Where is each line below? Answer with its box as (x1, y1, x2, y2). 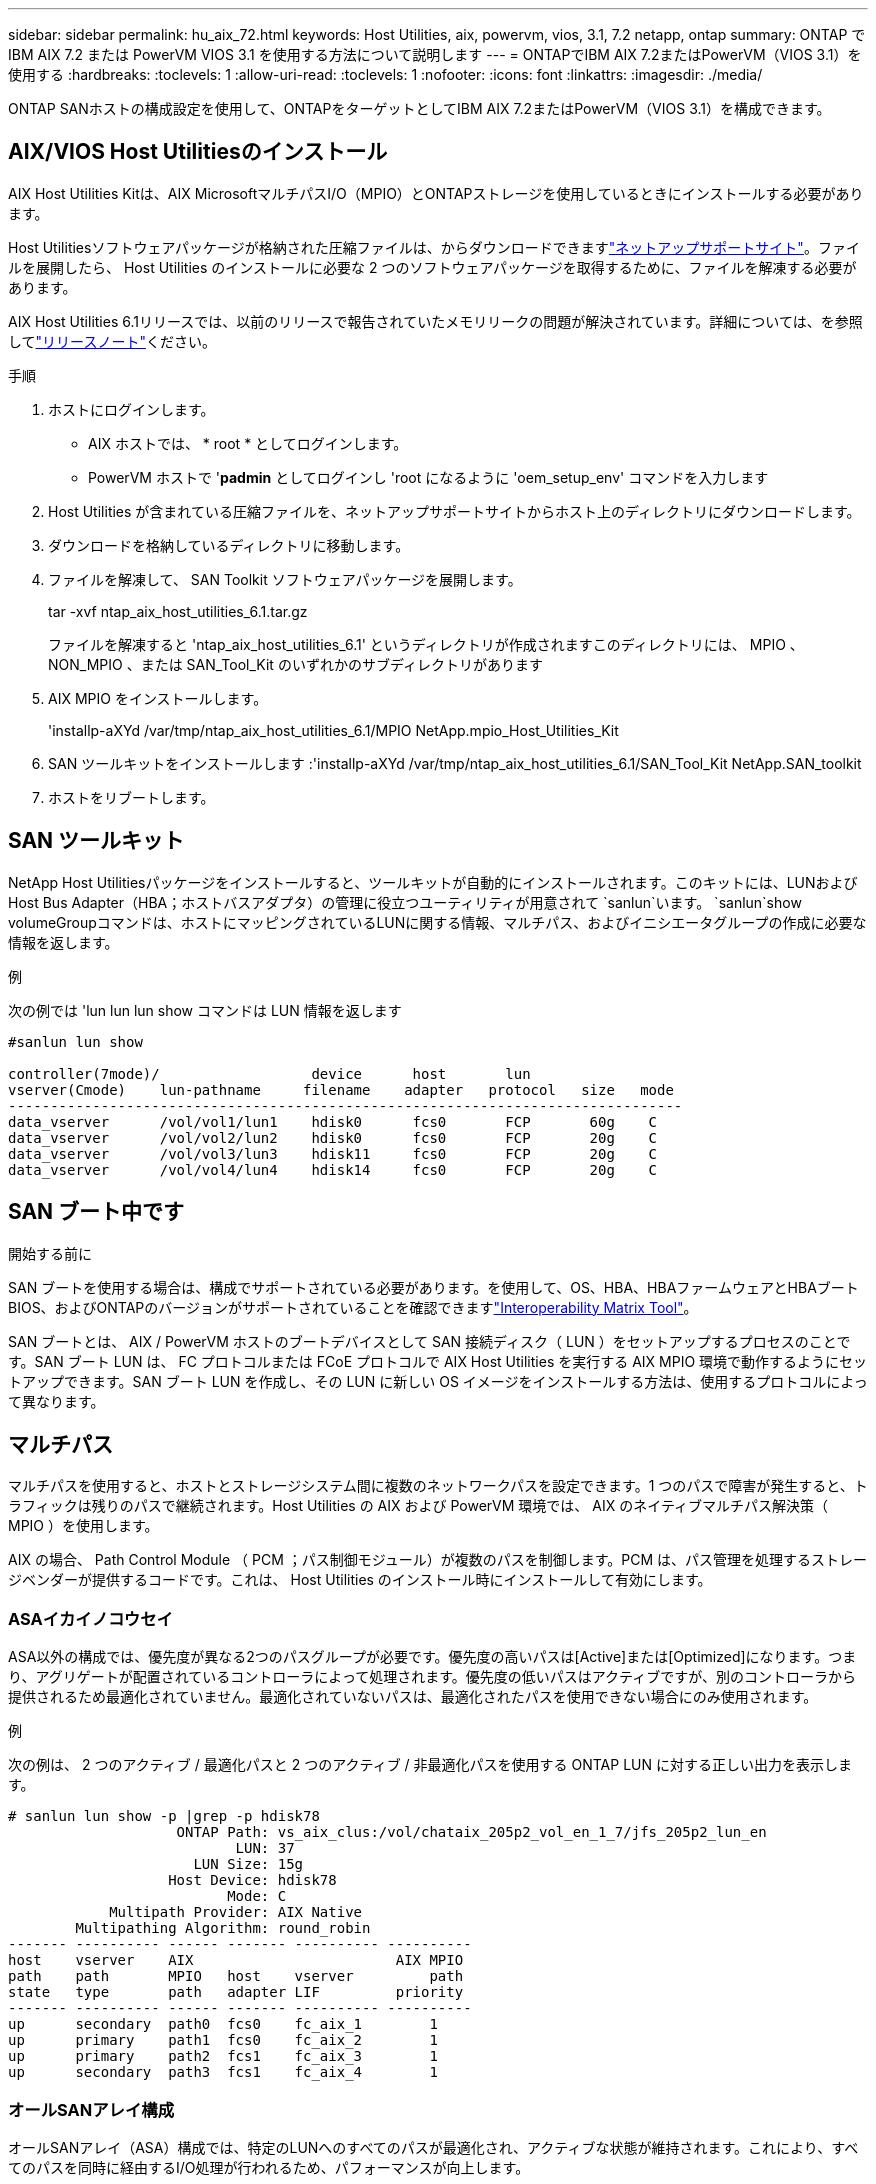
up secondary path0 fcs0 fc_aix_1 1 (8, 2016, 438, 2033)
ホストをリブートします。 (48, 788, 215, 806)
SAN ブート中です (8, 1199, 185, 1225)
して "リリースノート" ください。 (8, 332, 216, 350)
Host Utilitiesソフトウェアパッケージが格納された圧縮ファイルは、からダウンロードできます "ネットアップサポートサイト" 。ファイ (8, 238, 860, 256)
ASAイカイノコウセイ (8, 1608, 173, 1629)
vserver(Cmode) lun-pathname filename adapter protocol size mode (8, 1081, 674, 1098)
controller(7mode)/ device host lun (8, 1065, 531, 1082)
